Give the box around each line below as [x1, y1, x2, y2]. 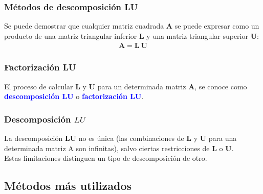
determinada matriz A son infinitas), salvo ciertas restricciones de [4, 142, 210, 153]
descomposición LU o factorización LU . [4, 91, 144, 102]
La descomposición [4, 133, 63, 143]
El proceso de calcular [4, 81, 73, 91]
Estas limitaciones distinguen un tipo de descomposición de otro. [4, 153, 207, 163]
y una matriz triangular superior [146, 30, 248, 41]
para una [208, 133, 237, 143]
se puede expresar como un [174, 20, 259, 31]
